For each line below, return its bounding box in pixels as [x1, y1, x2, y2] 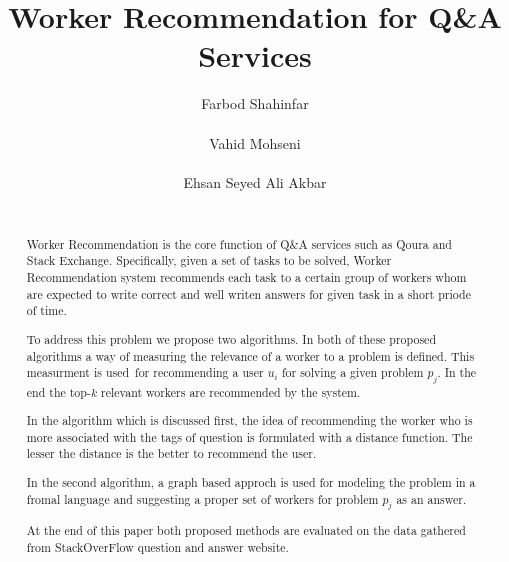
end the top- [26, 383, 91, 400]
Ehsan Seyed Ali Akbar [183, 171, 327, 192]
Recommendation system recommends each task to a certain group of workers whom [26, 268, 467, 285]
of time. [26, 302, 67, 319]
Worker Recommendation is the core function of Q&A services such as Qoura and [26, 235, 452, 252]
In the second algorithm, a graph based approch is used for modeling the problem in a [26, 473, 476, 490]
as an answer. [396, 490, 467, 507]
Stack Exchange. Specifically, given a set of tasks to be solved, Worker [26, 252, 392, 269]
